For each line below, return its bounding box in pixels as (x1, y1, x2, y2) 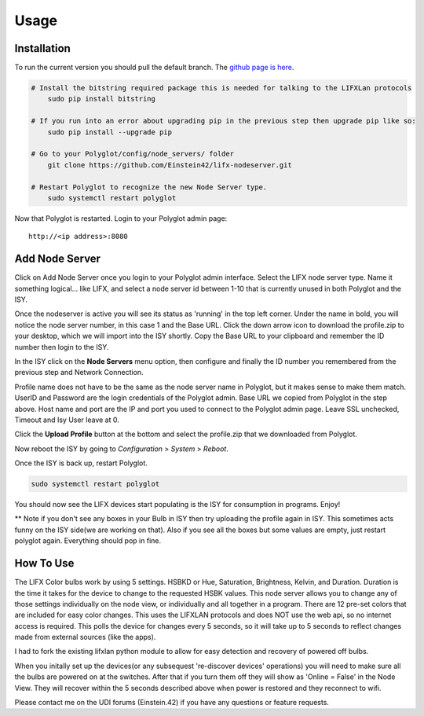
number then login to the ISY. (14, 342, 109, 351)
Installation (14, 42, 71, 55)
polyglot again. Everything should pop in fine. (14, 536, 161, 545)
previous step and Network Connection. (14, 368, 144, 377)
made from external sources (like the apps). (14, 633, 156, 642)
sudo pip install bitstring (47, 94, 156, 104)
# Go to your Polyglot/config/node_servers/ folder (31, 149, 235, 159)
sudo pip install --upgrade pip (47, 127, 173, 137)
